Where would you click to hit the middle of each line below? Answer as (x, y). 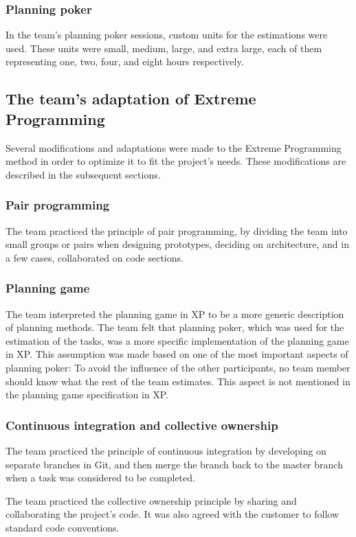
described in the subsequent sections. (83, 174)
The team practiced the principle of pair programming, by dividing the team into (177, 230)
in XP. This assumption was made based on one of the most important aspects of (177, 354)
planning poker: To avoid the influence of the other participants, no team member (178, 367)
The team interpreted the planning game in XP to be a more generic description (175, 313)
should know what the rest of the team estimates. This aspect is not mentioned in (178, 381)
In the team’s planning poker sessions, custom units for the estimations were (167, 35)
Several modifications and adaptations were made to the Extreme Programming (174, 147)
